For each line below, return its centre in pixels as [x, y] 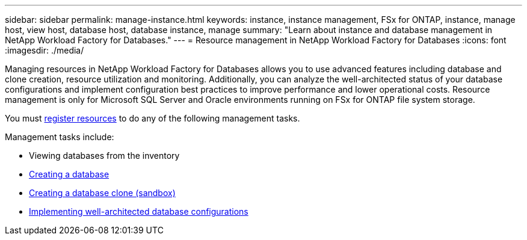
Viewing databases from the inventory [104, 155]
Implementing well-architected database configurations [139, 211]
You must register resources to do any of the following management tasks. [153, 118]
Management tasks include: [60, 137]
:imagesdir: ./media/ [45, 50]
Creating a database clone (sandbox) [102, 193]
